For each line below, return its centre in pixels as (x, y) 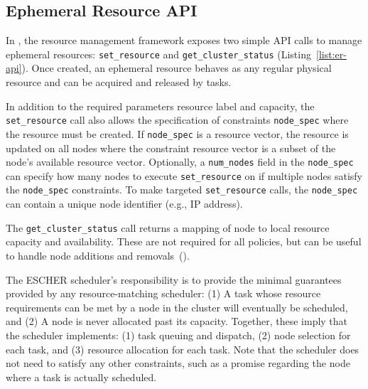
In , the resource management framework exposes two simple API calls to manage (184, 40)
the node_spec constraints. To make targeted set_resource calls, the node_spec (182, 190)
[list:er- (331, 54)
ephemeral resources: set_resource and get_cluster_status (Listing (158, 54)
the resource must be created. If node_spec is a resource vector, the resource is (177, 133)
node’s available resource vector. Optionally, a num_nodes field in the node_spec (180, 162)
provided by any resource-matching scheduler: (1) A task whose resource (163, 293)
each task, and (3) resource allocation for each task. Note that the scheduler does (183, 349)
